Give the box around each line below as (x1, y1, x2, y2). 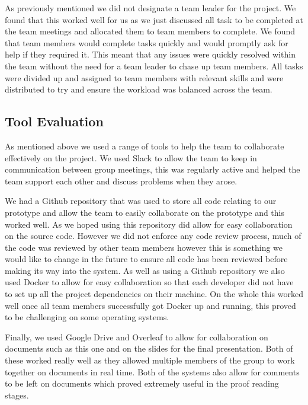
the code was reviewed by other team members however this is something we (5, 241, 283, 253)
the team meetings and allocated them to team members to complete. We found (5, 25, 296, 37)
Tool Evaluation (5, 112, 104, 130)
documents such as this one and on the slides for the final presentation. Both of (5, 342, 293, 355)
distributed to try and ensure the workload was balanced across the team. (5, 83, 272, 95)
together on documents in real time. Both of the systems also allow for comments (5, 365, 300, 378)
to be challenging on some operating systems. (5, 311, 169, 323)
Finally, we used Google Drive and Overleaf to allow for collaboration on (5, 330, 268, 343)
